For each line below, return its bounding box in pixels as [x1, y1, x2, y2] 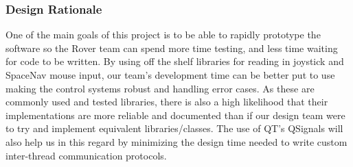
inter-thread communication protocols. [5, 148, 167, 162]
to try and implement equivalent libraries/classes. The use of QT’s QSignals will [5, 121, 343, 136]
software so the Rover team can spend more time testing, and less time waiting [5, 40, 338, 55]
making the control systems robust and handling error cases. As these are [5, 81, 315, 95]
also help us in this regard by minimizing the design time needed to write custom [5, 134, 348, 149]
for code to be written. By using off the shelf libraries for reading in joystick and [5, 54, 344, 68]
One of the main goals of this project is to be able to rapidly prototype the [5, 27, 321, 42]
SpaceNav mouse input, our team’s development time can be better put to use [5, 68, 335, 81]
